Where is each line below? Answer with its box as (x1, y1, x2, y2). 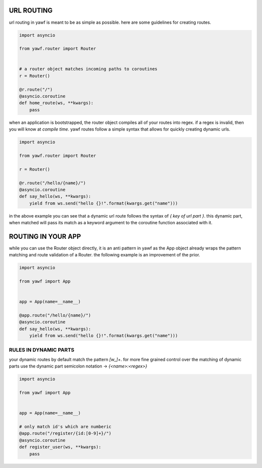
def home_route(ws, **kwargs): (19, 100, 94, 106)
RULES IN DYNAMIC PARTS (9, 346, 75, 353)
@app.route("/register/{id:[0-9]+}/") (19, 431, 112, 436)
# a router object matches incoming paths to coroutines (19, 66, 158, 72)
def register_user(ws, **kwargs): (19, 444, 101, 450)
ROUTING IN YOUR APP (9, 232, 81, 240)
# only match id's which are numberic (19, 424, 112, 430)
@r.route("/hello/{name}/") (19, 180, 86, 185)
